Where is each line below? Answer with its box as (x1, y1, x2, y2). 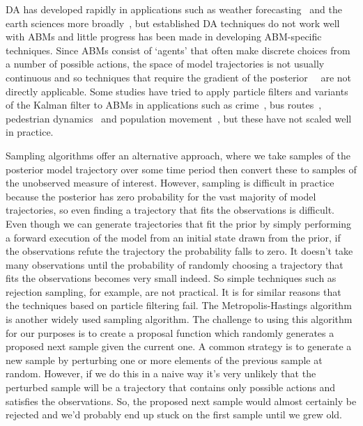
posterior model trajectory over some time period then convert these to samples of (6, 161, 357, 176)
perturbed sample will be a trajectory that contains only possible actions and (6, 380, 336, 395)
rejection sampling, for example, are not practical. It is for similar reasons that (6, 284, 341, 299)
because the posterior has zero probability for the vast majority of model (6, 189, 316, 203)
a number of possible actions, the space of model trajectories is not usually (6, 56, 325, 71)
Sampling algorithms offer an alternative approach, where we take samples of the (6, 148, 351, 162)
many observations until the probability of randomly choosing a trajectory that (6, 257, 343, 271)
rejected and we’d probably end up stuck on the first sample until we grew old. (6, 407, 342, 422)
